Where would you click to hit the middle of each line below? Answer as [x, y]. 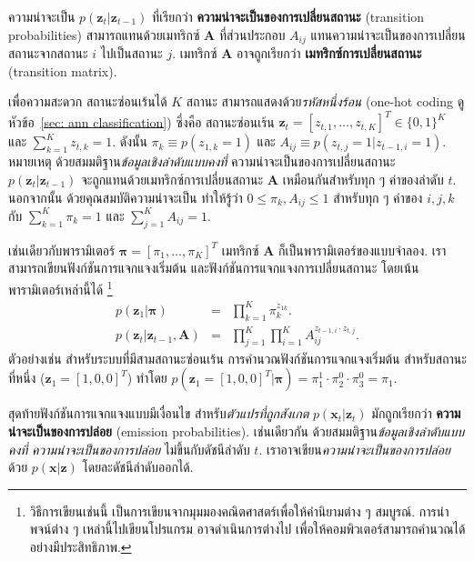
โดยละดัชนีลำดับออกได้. [138, 467]
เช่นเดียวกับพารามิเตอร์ [62, 250]
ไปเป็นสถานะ [131, 53]
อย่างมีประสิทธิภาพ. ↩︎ [81, 547]
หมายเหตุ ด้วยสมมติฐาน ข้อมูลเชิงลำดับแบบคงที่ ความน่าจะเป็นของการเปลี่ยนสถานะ [202, 161]
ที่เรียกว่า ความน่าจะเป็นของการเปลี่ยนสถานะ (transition [288, 16]
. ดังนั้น [130, 141]
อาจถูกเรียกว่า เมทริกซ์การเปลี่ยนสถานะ [329, 53]
